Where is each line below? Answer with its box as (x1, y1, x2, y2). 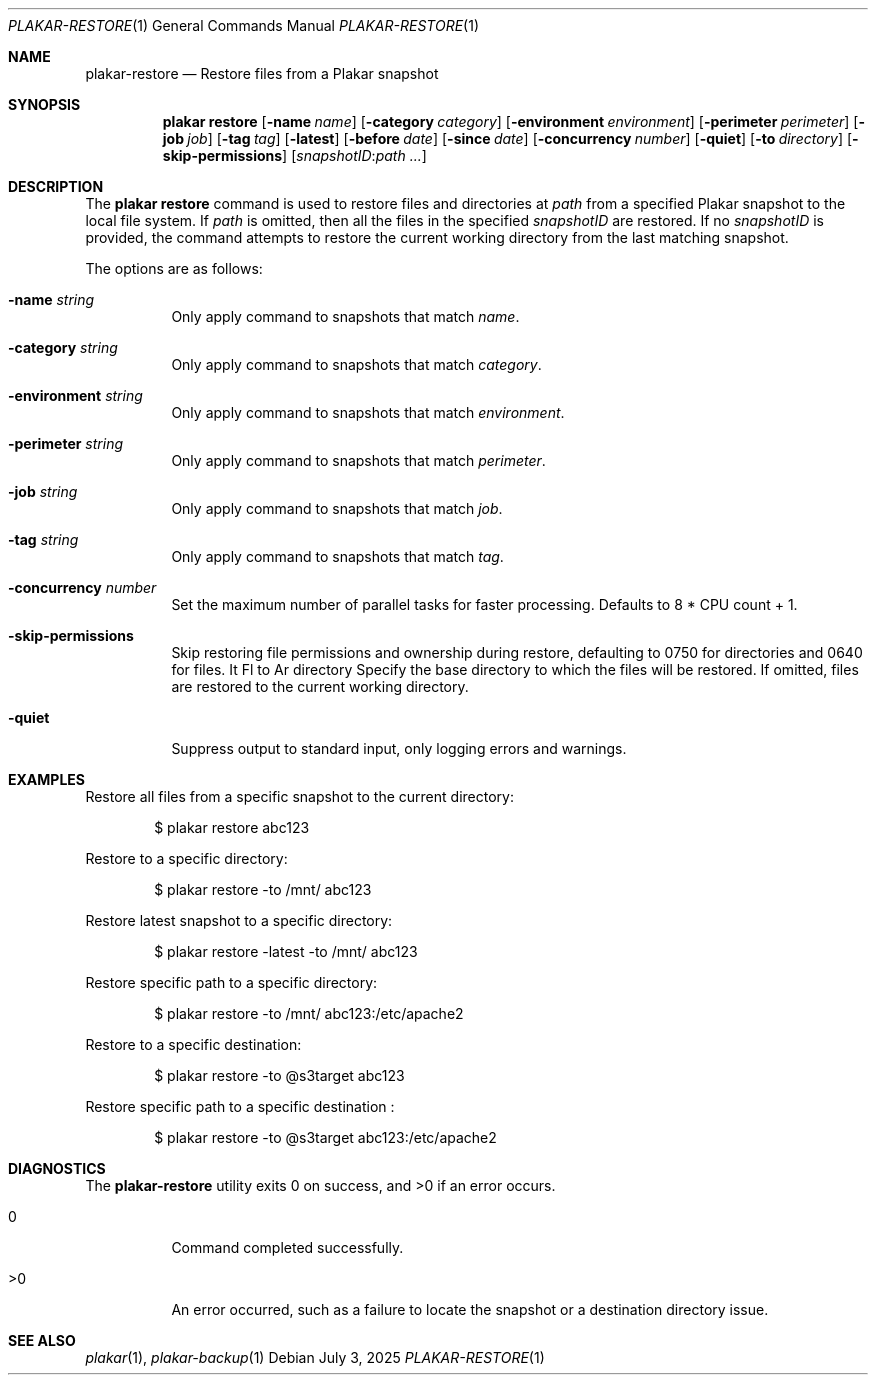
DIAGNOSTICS (8, 1160, 106, 1177)
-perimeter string (8, 435, 124, 452)
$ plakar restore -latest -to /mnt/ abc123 (154, 943, 418, 960)
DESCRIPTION (8, 178, 104, 195)
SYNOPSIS (8, 96, 81, 113)
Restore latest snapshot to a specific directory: (85, 912, 393, 929)
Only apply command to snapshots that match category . (171, 356, 542, 373)
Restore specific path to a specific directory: (85, 974, 378, 991)
